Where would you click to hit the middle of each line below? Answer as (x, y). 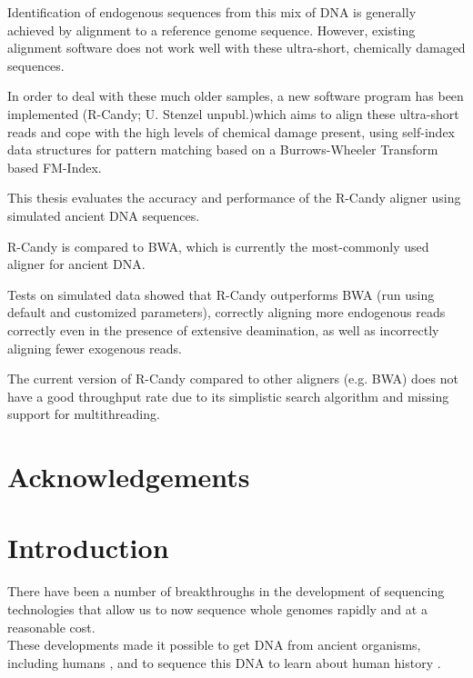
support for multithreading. (84, 414)
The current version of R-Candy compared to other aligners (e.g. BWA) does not (233, 379)
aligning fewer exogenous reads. (95, 348)
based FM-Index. (55, 167)
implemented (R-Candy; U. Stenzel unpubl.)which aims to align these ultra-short (233, 113)
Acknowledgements (129, 477)
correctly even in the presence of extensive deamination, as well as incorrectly (223, 329)
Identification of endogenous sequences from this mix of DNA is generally (212, 12)
